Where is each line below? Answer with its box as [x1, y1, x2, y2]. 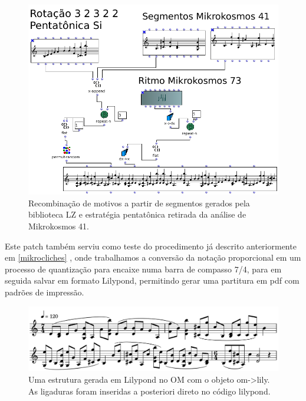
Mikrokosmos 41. [28, 220, 89, 232]
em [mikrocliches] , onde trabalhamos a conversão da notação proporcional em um [5, 251, 301, 264]
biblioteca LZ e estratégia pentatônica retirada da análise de [28, 208, 246, 221]
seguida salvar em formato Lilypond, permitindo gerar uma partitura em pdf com [5, 274, 300, 287]
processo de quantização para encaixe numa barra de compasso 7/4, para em [5, 262, 282, 275]
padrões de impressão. [5, 286, 84, 298]
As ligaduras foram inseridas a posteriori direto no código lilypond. [28, 384, 271, 397]
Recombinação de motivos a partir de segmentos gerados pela [28, 196, 250, 209]
